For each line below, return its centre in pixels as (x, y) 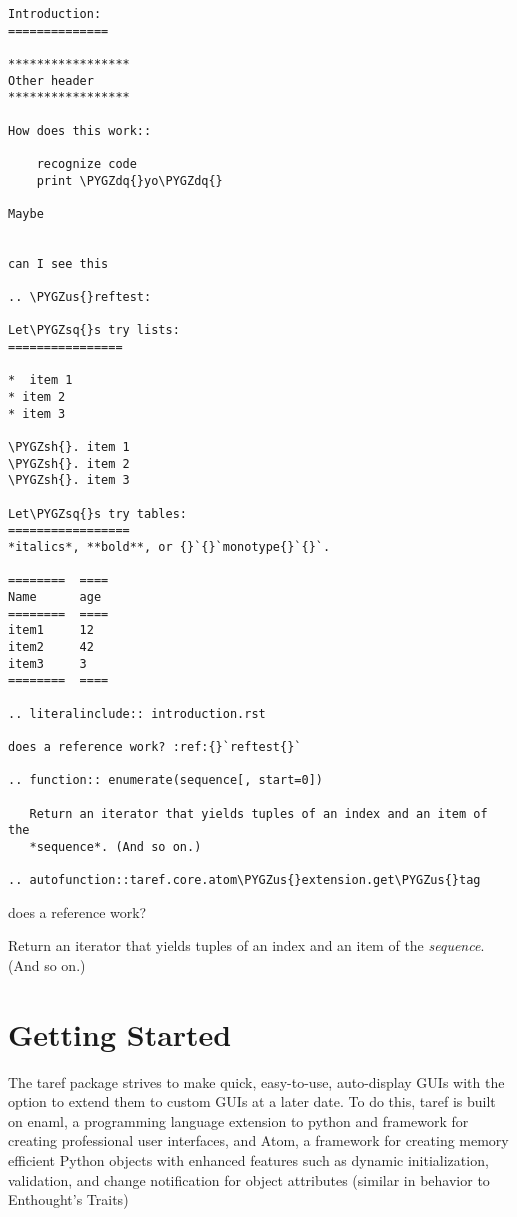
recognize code (86, 163)
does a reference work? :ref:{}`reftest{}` (155, 746)
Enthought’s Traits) (68, 1199)
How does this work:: (80, 130)
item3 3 (47, 663)
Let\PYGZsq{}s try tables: (97, 513)
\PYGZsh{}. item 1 (69, 447)
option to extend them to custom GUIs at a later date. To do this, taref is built (252, 1101)
